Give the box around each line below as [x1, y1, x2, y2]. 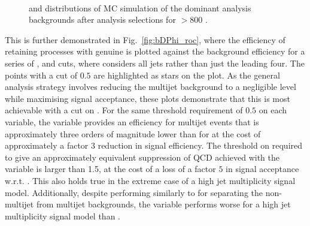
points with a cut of [5, 68, 78, 81]
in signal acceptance [226, 162, 299, 175]
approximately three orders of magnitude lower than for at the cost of [5, 127, 261, 140]
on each [259, 104, 287, 116]
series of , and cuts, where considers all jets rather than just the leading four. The [5, 56, 305, 69]
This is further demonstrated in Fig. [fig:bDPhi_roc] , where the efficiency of [5, 33, 285, 46]
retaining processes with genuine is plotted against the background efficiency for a [5, 45, 305, 58]
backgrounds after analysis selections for [29, 13, 176, 26]
